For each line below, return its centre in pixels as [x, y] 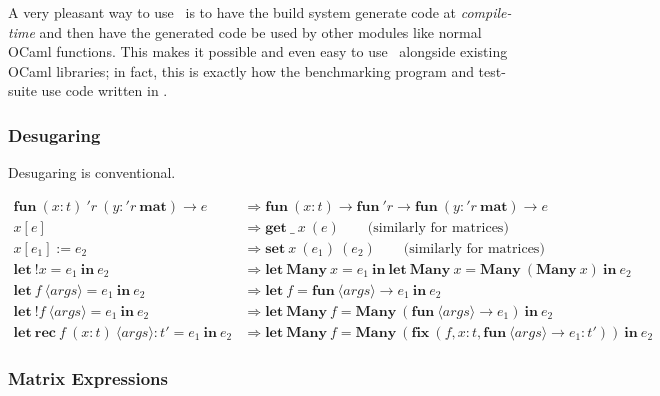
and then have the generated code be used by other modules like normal [260, 31]
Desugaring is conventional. [92, 172]
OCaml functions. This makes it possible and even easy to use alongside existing [258, 51]
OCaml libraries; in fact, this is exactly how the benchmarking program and [241, 70]
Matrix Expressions [88, 377]
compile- [486, 12]
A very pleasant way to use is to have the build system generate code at [232, 12]
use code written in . [104, 90]
